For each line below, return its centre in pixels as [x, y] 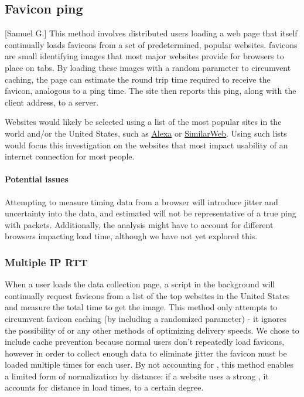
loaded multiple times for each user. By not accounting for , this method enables [149, 364]
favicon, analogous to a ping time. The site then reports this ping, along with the [151, 91]
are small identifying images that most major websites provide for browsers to [144, 56]
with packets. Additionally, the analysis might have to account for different [139, 224]
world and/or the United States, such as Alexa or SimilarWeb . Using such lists [146, 133]
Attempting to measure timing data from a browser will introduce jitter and [141, 201]
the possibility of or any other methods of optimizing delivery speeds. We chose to [152, 330]
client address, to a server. [52, 102]
